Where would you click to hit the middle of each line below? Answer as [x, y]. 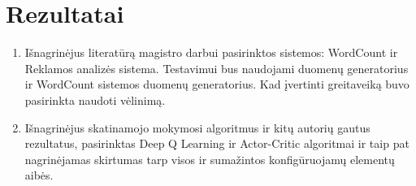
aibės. [39, 175]
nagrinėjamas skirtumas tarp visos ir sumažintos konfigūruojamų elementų [210, 159]
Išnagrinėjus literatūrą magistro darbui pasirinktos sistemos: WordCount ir [211, 52]
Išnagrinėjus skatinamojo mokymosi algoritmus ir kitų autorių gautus [197, 127]
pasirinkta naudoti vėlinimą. [95, 99]
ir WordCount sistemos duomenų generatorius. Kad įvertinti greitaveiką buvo [217, 84]
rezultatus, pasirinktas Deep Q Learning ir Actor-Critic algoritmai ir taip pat [217, 143]
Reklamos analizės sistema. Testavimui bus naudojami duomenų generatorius [217, 68]
